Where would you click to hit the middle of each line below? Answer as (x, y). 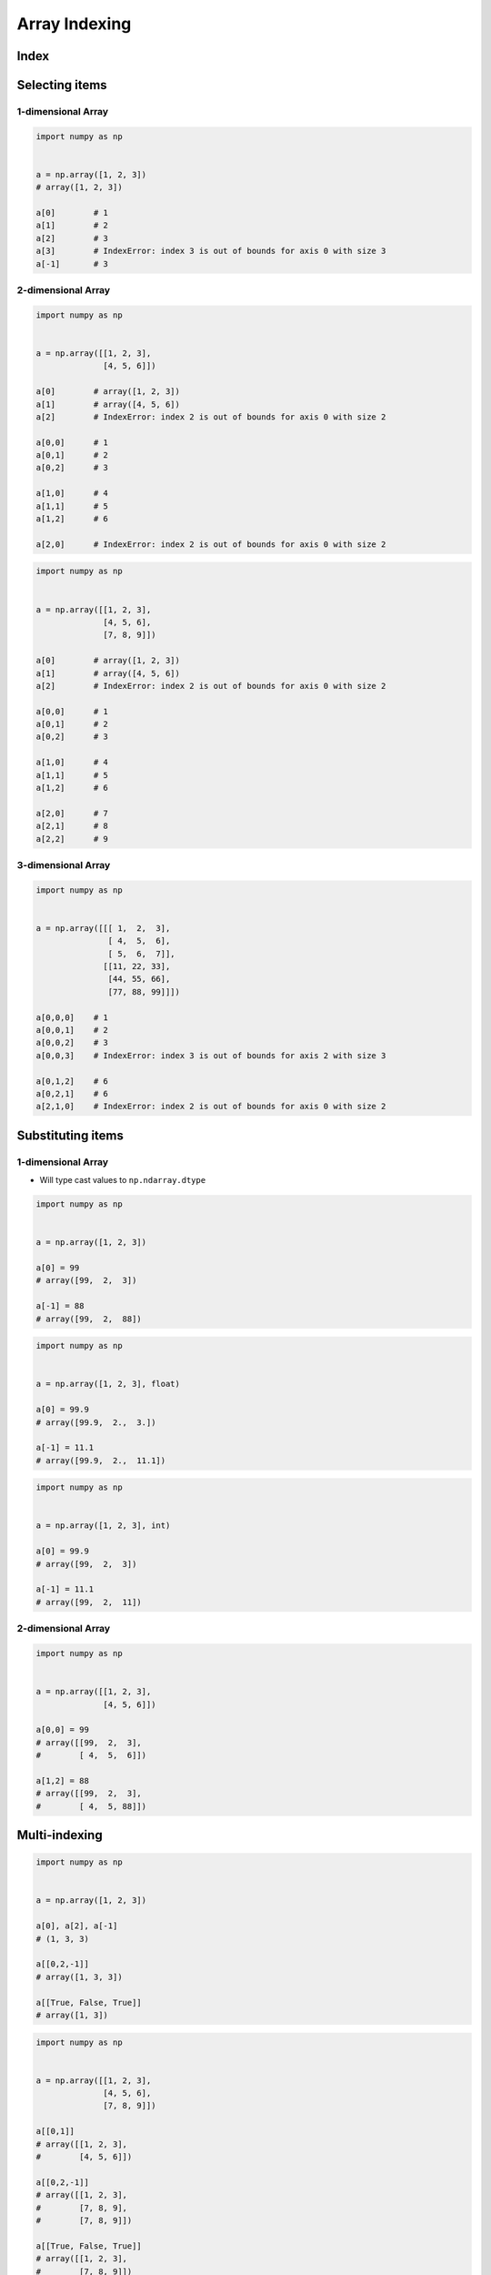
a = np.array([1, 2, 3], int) (103, 1526)
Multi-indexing (60, 1835)
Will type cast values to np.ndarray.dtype (123, 1180)
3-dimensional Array (64, 864)
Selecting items (62, 85)
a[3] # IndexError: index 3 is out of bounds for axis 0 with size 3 (211, 251)
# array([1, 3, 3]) (79, 1977)
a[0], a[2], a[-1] (77, 1926)
